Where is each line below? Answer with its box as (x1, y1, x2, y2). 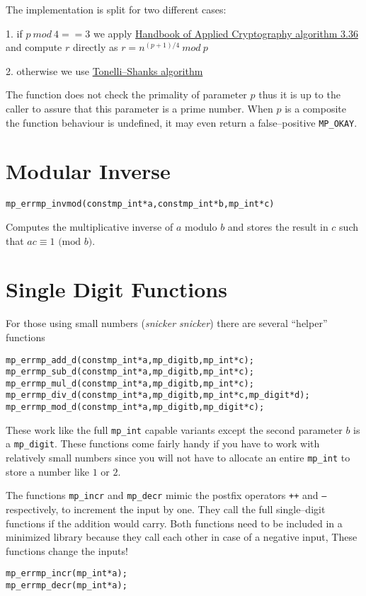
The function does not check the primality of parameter (6, 87, 247, 102)
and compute (6, 40, 62, 55)
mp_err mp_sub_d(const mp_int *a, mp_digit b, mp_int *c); (6, 367, 254, 377)
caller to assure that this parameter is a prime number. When (6, 101, 273, 115)
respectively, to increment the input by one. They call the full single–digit (6, 502, 326, 516)
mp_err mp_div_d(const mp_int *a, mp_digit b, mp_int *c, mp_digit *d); (6, 390, 310, 401)
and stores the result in (227, 219, 328, 234)
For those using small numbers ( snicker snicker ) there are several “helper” (6, 316, 328, 331)
